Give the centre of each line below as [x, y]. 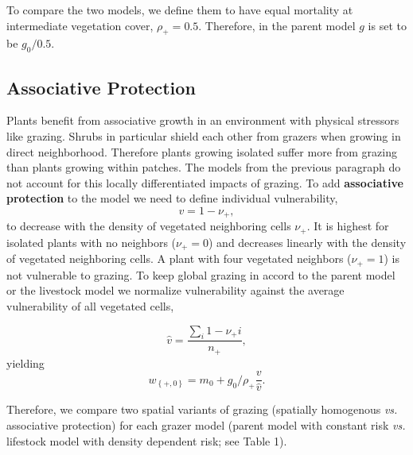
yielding [25, 362]
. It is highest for [348, 226]
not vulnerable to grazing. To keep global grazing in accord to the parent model [201, 274]
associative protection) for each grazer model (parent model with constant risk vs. [206, 425]
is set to [387, 25]
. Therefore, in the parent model [277, 25]
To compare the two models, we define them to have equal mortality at [180, 10]
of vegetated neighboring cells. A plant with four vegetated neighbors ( [179, 258]
